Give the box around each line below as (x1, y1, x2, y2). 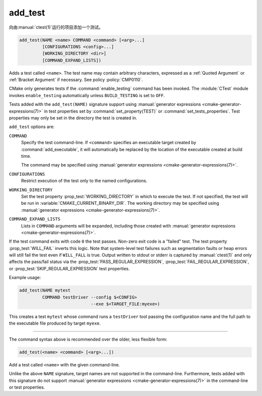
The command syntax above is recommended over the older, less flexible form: (9, 336, 167, 342)
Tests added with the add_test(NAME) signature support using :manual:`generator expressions (9, 101, 201, 107)
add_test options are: (9, 124, 55, 130)
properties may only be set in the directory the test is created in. (9, 115, 138, 121)
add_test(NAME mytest (19, 288, 71, 293)
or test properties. (9, 384, 45, 390)
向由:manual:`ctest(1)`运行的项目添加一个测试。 (9, 24, 103, 30)
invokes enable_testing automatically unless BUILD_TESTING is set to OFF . (9, 92, 165, 98)
